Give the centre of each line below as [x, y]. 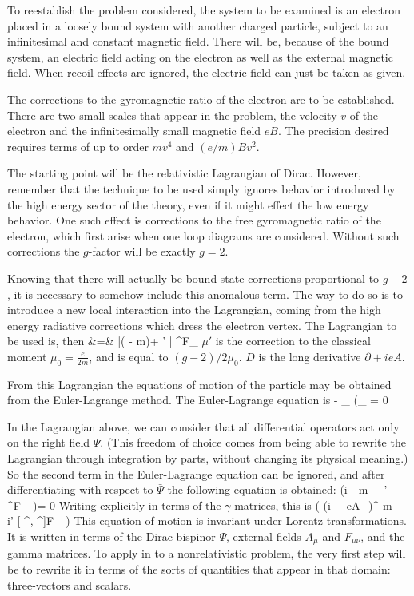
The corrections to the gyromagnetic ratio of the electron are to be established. [201, 99]
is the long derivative [310, 356]
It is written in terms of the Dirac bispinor [111, 536]
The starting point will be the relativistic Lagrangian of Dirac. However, [184, 173]
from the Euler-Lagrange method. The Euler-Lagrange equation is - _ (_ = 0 [198, 400]
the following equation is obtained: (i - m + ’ [277, 489]
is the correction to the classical [293, 341]
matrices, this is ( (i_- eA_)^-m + [320, 505]
